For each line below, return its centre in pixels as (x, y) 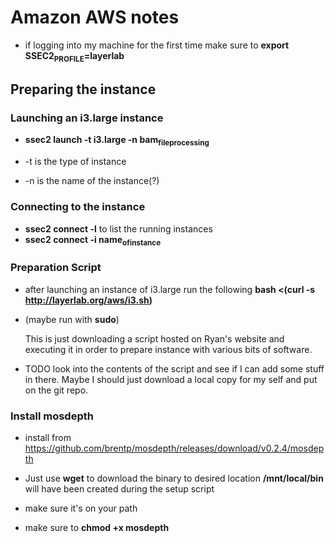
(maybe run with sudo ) (72, 319)
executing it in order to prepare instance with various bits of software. (168, 349)
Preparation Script (56, 268)
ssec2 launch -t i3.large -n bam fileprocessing (117, 141)
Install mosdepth (52, 416)
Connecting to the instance (78, 207)
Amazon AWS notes (95, 17)
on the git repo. (56, 390)
